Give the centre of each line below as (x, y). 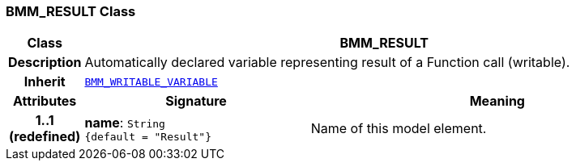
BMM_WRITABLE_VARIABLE (151, 81)
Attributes (45, 101)
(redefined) (45, 137)
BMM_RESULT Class (71, 11)
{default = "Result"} (148, 136)
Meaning (497, 101)
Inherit (45, 82)
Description (45, 63)
